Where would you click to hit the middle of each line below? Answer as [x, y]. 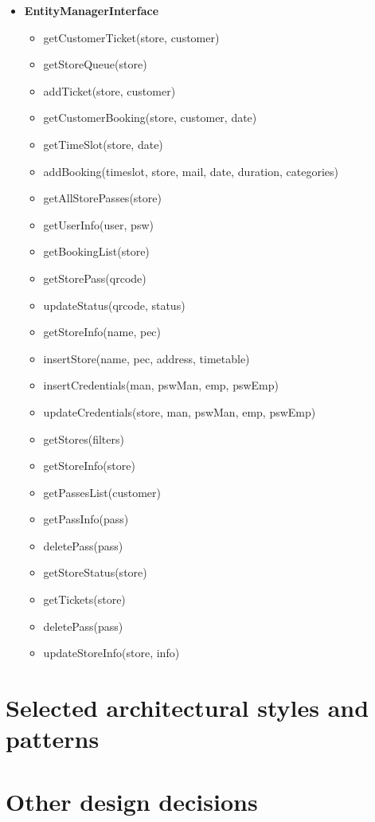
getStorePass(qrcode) [95, 278]
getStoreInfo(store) [89, 466]
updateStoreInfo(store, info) [111, 653]
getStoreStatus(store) [95, 572]
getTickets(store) [84, 599]
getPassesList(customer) [102, 492]
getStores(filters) [84, 438]
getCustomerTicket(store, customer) [131, 37]
